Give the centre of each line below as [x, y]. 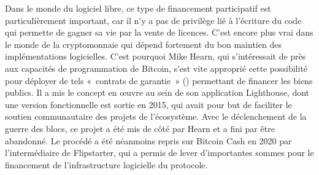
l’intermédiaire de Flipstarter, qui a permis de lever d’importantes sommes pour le [159, 153]
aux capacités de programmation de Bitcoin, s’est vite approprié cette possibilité [156, 68]
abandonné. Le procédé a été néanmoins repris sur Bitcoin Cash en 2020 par [148, 140]
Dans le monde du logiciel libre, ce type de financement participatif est [138, 8]
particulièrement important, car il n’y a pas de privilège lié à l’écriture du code [153, 20]
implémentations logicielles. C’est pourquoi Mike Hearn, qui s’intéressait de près [156, 56]
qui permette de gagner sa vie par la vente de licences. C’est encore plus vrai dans [159, 32]
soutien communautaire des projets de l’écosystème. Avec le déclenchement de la [156, 116]
